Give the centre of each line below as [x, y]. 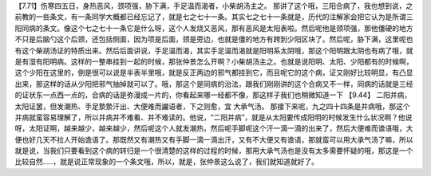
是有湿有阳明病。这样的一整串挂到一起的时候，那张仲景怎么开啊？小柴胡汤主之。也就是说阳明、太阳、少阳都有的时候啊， [214, 61]
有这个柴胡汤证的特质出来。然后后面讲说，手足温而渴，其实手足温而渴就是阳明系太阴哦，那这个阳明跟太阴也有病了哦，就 [214, 50]
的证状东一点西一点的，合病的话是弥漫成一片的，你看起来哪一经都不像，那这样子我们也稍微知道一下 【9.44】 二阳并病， [213, 95]
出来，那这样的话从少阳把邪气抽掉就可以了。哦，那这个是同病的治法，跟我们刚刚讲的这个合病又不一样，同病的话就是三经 [214, 84]
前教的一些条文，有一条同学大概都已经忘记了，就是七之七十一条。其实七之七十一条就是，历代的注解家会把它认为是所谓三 [214, 17]
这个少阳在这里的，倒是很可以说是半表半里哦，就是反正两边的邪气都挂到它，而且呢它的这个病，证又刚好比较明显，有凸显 [214, 72]
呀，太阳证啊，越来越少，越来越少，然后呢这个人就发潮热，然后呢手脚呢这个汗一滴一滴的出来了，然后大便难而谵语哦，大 [214, 128]
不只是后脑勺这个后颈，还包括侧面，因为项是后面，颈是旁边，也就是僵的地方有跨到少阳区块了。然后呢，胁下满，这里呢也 [214, 39]
